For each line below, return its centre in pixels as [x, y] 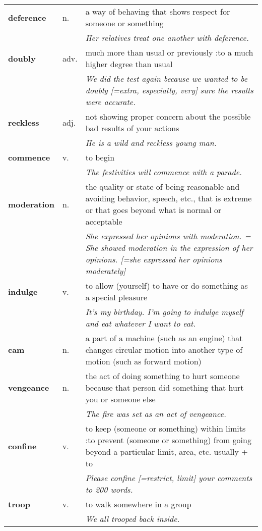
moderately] [106, 271]
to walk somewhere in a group [138, 504]
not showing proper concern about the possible [168, 116]
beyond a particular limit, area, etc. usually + [167, 452]
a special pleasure [116, 297]
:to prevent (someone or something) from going [168, 440]
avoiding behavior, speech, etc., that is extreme [169, 198]
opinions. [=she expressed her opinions [154, 259]
